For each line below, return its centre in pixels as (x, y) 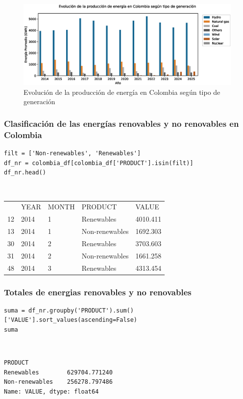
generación (39, 101)
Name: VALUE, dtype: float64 (51, 392)
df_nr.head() (25, 173)
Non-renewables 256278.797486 (58, 382)
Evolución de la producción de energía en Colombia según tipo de (122, 92)
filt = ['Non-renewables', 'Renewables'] (73, 154)
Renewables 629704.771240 (58, 372)
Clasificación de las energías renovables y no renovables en (121, 123)
